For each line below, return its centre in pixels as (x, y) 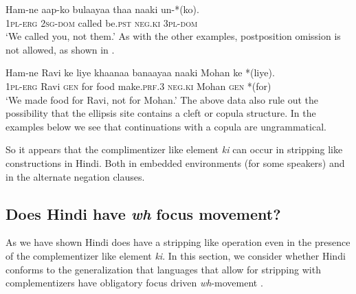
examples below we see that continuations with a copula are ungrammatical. (166, 126)
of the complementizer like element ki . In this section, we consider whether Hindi (176, 255)
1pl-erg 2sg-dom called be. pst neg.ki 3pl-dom (102, 22)
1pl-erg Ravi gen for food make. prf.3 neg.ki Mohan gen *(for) (138, 86)
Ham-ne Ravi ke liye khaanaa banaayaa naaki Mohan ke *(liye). (140, 72)
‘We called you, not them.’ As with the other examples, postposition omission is (173, 36)
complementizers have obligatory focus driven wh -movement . (134, 283)
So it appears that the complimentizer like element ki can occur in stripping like (174, 149)
